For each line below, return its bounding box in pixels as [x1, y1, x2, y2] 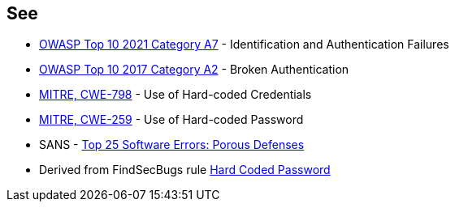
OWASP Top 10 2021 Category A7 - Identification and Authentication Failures [39, 37, 449, 52]
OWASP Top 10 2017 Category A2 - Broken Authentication [39, 62, 349, 77]
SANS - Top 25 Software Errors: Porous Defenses [39, 138, 305, 152]
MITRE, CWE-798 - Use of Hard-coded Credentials [39, 87, 312, 102]
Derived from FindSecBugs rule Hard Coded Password [39, 163, 331, 177]
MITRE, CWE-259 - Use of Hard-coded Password [39, 112, 304, 127]
